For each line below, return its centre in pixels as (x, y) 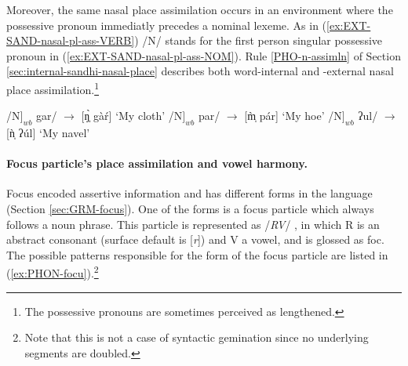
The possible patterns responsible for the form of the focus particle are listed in (197, 254)
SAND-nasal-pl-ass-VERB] (71, 40)
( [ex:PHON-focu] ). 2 (53, 272)
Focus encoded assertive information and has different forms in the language (189, 193)
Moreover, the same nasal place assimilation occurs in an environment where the (200, 9)
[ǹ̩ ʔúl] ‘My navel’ (48, 133)
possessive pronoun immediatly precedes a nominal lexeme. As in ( (167, 25)
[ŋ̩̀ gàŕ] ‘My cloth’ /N (132, 116)
